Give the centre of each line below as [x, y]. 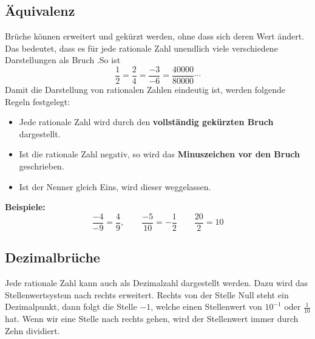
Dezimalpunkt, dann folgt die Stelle [71, 306]
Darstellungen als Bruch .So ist [63, 60]
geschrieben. [42, 166]
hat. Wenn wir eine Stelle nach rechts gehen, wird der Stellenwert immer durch [152, 319]
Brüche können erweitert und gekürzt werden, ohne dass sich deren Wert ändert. [155, 36]
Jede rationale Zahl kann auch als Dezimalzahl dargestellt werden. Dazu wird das [157, 283]
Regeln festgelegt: [38, 101]
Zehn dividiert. [32, 330]
